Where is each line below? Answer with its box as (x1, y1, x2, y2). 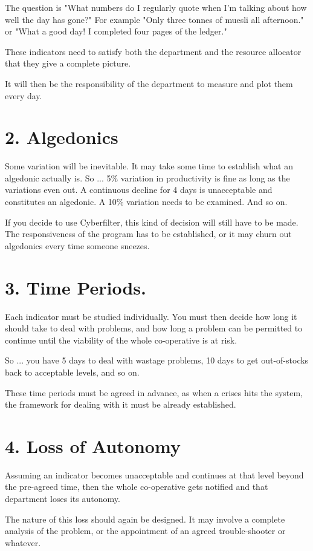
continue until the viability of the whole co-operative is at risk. (5, 333, 237, 346)
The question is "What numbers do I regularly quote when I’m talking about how (5, 1, 307, 13)
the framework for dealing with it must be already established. (5, 398, 236, 411)
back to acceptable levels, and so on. (5, 365, 140, 378)
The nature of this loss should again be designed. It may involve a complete (5, 512, 285, 525)
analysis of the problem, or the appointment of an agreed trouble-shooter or (5, 524, 286, 537)
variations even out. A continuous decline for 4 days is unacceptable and (5, 183, 273, 196)
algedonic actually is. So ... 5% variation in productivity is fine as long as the (5, 171, 290, 184)
